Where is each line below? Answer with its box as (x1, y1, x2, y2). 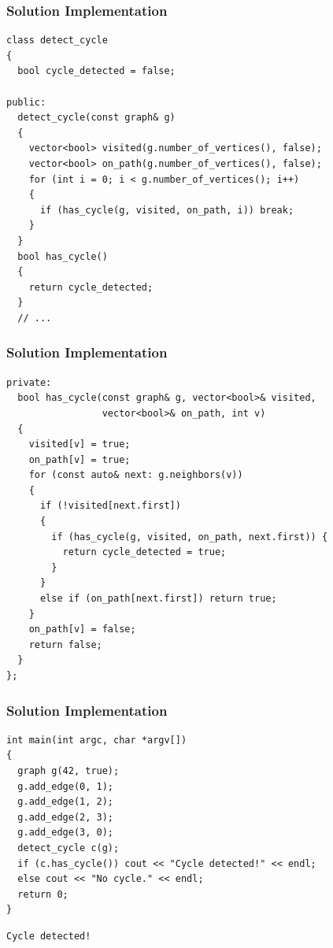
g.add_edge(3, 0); (17, 827, 114, 839)
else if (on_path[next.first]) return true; (39, 593, 277, 605)
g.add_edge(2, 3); (17, 811, 114, 823)
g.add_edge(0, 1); (17, 780, 114, 792)
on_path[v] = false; (28, 624, 136, 635)
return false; (28, 639, 102, 650)
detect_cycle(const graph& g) (17, 112, 176, 124)
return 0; (17, 888, 68, 900)
